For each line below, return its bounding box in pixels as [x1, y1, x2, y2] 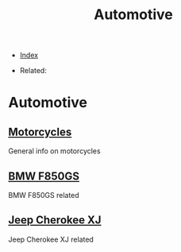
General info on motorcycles [8, 146, 101, 156]
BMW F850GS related [8, 191, 79, 200]
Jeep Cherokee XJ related [8, 235, 94, 244]
